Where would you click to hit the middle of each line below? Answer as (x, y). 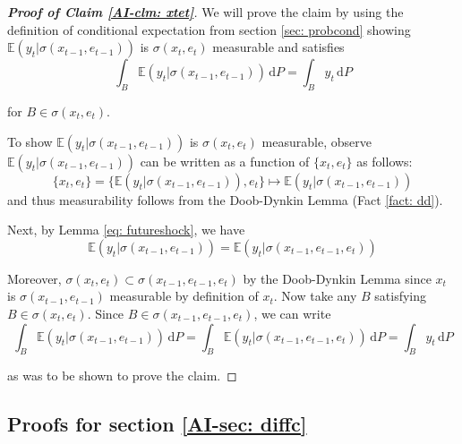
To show (30, 141)
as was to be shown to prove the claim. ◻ (122, 376)
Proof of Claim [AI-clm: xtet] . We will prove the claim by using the (205, 12)
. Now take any (315, 296)
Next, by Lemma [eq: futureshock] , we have (126, 230)
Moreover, (34, 278)
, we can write (292, 313)
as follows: (385, 161)
